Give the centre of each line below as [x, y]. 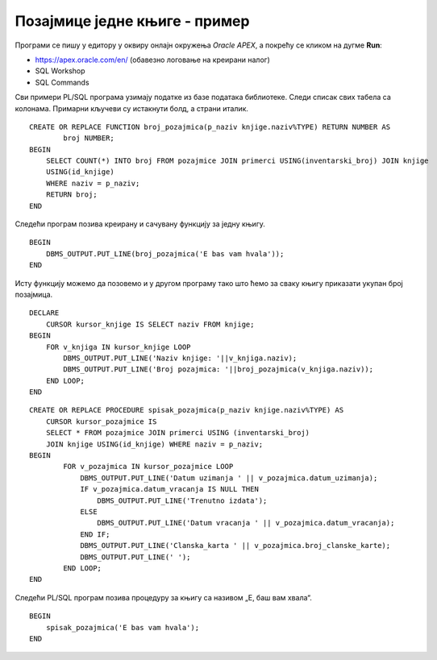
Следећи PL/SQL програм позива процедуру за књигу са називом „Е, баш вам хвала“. [163, 597]
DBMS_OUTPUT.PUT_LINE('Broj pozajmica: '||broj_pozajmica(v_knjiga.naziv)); [218, 369]
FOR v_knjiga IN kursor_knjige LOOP [118, 347]
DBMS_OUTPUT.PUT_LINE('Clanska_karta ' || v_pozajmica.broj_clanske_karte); [235, 546]
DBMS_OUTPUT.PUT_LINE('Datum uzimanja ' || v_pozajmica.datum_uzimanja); [229, 478]
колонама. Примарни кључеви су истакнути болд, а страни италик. [132, 108]
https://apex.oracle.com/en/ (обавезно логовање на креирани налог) [152, 60]
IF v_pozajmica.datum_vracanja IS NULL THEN [170, 489]
